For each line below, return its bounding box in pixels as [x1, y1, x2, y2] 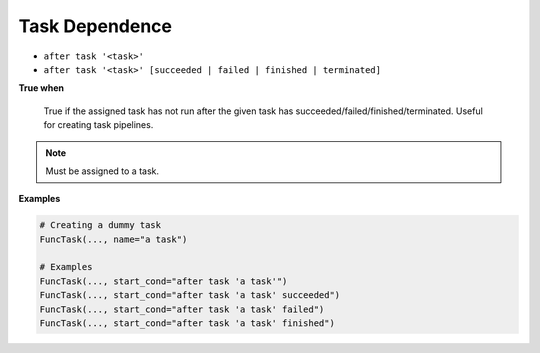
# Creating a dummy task [39, 220, 162, 231]
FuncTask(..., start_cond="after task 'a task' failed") [39, 303, 325, 315]
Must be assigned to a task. [45, 165, 160, 177]
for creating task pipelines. [43, 119, 154, 131]
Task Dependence [18, 15, 173, 37]
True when [18, 82, 65, 94]
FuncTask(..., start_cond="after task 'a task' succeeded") [39, 290, 341, 301]
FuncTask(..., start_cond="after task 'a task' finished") [39, 318, 335, 329]
